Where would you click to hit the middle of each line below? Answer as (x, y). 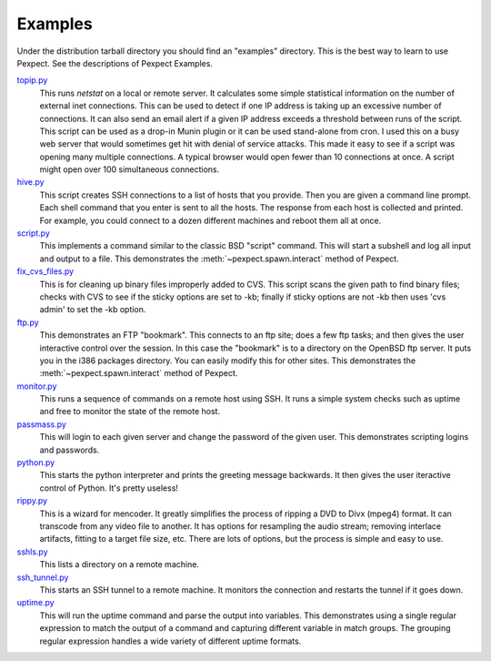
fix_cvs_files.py (45, 271)
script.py (33, 233)
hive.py (30, 182)
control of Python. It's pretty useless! (109, 488)
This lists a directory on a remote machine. (120, 564)
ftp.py (28, 322)
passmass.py (42, 424)
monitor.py (37, 386)
